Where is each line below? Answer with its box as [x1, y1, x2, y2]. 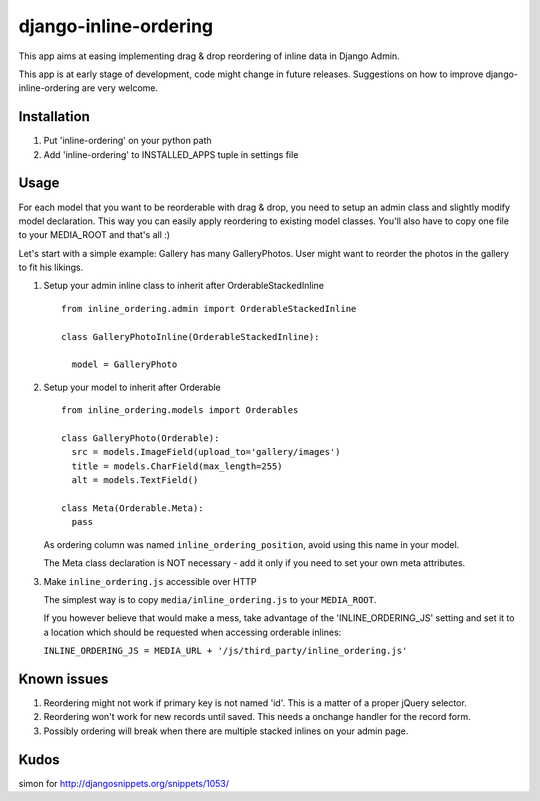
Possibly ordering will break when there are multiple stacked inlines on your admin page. [43, 725, 409, 737]
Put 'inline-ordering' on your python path [43, 135, 212, 147]
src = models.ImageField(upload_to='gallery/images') [71, 446, 341, 458]
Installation [18, 108, 90, 125]
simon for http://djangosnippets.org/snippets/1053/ [18, 777, 230, 789]
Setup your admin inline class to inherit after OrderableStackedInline [43, 280, 325, 292]
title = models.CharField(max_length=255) [71, 460, 284, 472]
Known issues [18, 670, 109, 687]
